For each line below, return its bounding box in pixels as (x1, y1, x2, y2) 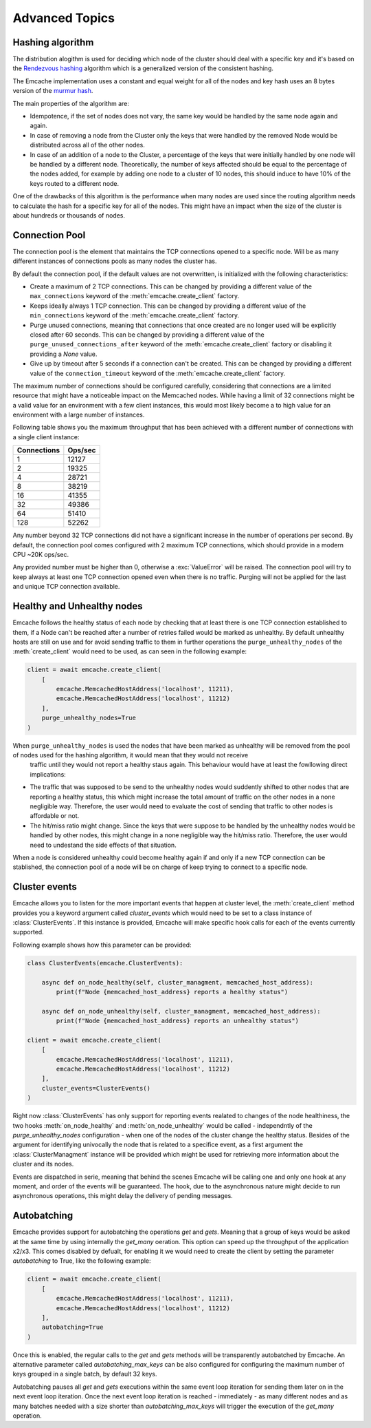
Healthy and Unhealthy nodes (12, 600, 144, 612)
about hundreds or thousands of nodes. (12, 211, 126, 220)
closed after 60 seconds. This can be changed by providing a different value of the (30, 330, 265, 339)
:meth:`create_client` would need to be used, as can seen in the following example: (12, 647, 247, 655)
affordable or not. (30, 812, 80, 820)
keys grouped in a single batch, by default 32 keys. (12, 1370, 157, 1378)
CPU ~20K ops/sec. (12, 551, 69, 559)
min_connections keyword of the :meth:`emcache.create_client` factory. (30, 311, 240, 319)
